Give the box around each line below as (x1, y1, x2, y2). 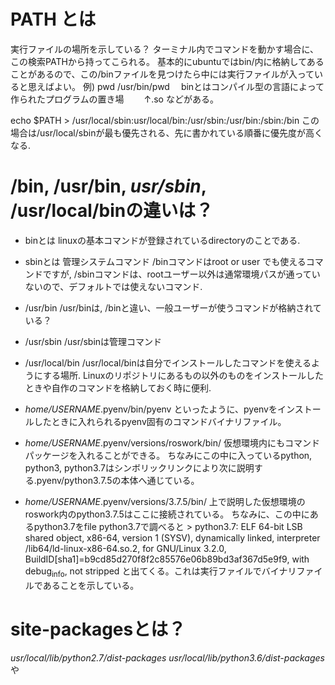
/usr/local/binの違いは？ (10, 200, 214, 222)
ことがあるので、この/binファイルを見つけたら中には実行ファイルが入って (10, 68, 315, 80)
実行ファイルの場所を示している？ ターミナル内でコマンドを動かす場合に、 (10, 43, 320, 55)
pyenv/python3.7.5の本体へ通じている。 (36, 474, 200, 486)
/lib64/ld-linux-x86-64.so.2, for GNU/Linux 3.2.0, (24, 542, 227, 554)
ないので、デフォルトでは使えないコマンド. (24, 280, 203, 292)
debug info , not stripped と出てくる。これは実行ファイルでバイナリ (24, 565, 297, 579)
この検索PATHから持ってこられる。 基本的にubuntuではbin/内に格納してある (10, 55, 325, 67)
